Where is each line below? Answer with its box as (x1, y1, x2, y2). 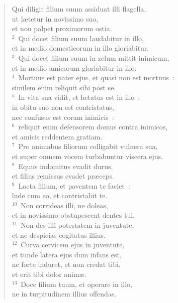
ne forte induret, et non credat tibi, (12, 259, 121, 269)
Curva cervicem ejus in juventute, (21, 239, 125, 250)
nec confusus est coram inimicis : (12, 111, 114, 122)
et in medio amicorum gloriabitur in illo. (12, 62, 137, 73)
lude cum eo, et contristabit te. (12, 190, 108, 201)
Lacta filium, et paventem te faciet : (18, 180, 130, 191)
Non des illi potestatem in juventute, (21, 220, 134, 230)
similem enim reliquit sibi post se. (12, 82, 116, 92)
